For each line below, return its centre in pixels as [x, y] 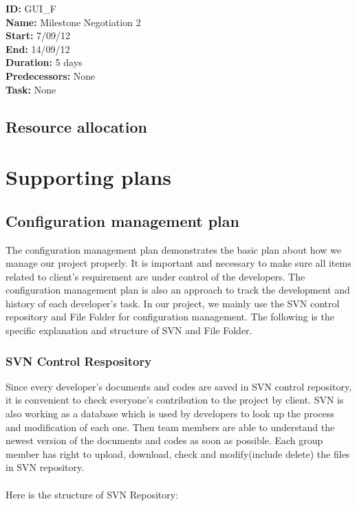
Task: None [31, 89]
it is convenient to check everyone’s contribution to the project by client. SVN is [175, 400]
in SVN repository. [45, 467]
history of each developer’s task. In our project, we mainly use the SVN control [173, 303]
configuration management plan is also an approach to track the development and [178, 290]
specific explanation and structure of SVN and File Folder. [129, 330]
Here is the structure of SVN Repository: [92, 494]
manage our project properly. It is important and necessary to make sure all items [178, 263]
